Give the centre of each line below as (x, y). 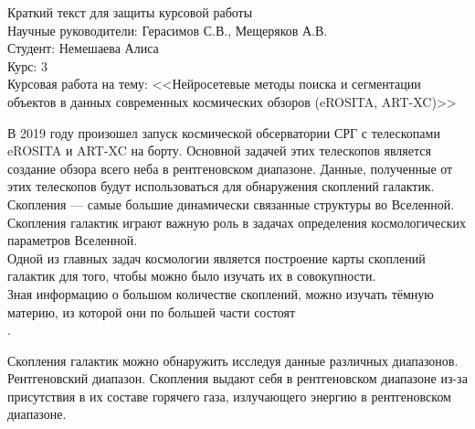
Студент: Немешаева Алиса (83, 48)
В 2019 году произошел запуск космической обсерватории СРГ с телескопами (224, 132)
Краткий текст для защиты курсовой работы (130, 12)
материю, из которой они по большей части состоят (152, 311)
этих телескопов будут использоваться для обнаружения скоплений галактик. (221, 186)
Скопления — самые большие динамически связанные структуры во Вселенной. (231, 204)
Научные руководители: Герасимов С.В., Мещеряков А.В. (168, 30)
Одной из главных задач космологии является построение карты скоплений (216, 257)
